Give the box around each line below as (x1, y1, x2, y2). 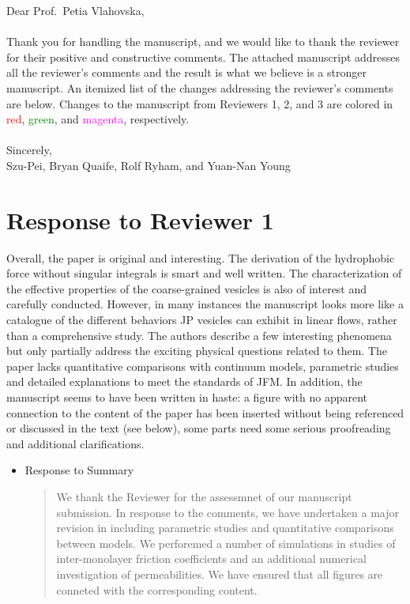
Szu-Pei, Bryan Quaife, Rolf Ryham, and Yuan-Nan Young (6, 157, 291, 173)
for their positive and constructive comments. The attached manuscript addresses (6, 48, 401, 65)
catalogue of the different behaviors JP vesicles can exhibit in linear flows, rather (6, 311, 397, 328)
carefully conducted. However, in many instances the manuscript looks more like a (6, 296, 404, 312)
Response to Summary (24, 462, 134, 478)
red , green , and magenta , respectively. (6, 111, 190, 127)
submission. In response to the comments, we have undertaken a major (56, 504, 399, 520)
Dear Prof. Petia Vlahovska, (6, 2, 145, 18)
